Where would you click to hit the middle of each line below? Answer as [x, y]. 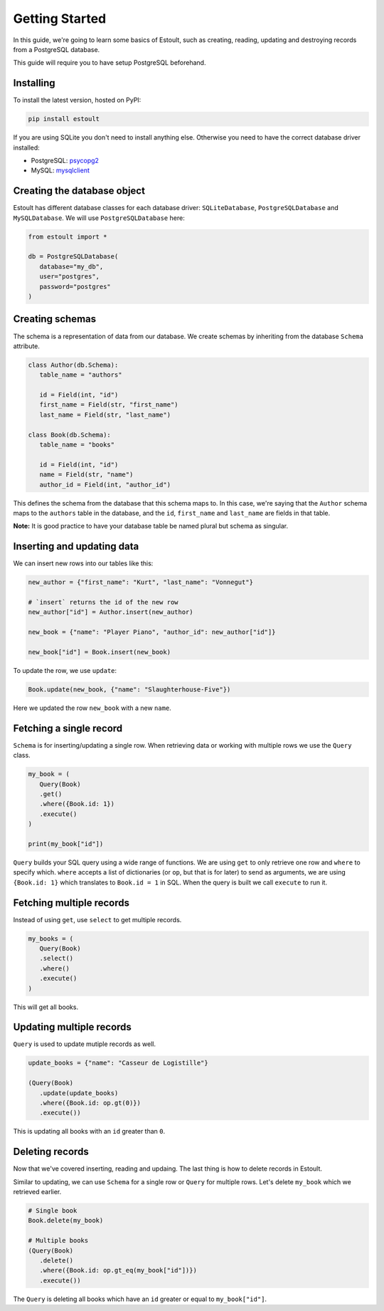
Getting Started [60, 19]
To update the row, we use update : [65, 670]
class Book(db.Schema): [70, 435]
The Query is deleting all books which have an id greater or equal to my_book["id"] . [140, 1299]
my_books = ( [51, 939]
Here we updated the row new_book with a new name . [92, 708]
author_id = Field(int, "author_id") [105, 485]
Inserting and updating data [76, 547]
